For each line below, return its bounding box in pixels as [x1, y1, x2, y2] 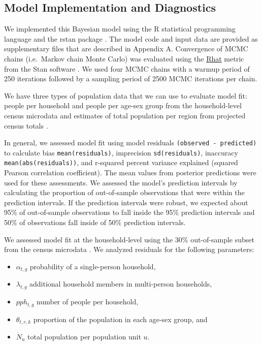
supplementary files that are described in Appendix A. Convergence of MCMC [4, 43, 248, 54]
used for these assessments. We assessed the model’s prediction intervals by [4, 177, 238, 187]
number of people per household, [37, 296, 139, 307]
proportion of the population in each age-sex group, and [33, 313, 208, 324]
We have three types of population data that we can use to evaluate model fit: [4, 90, 247, 101]
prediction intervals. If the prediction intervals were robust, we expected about [4, 197, 248, 207]
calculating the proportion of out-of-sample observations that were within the [4, 187, 245, 198]
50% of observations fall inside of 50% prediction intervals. [4, 217, 186, 228]
